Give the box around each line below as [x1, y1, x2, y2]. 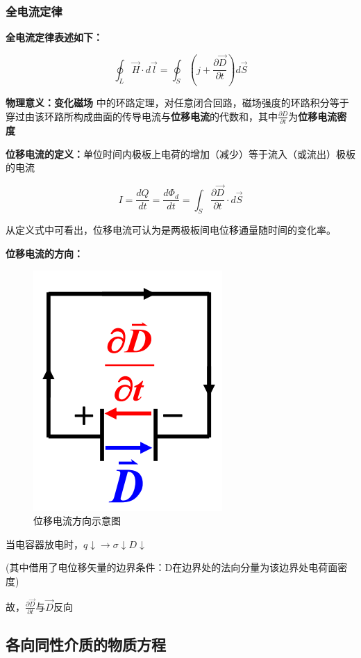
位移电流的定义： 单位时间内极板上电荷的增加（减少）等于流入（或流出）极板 [6, 146, 355, 161]
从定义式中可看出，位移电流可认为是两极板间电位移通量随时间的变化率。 [6, 223, 336, 237]
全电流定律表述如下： [6, 30, 103, 45]
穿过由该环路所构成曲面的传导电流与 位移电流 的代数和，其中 [6, 109, 278, 123]
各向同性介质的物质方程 [6, 634, 166, 655]
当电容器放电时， [6, 536, 83, 551]
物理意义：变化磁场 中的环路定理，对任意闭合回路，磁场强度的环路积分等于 [6, 95, 349, 110]
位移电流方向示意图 [33, 513, 121, 528]
